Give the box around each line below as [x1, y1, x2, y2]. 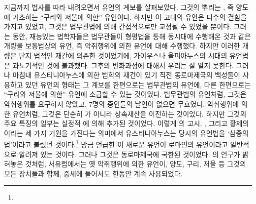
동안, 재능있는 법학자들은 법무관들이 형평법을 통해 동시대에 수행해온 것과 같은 [12, 31, 251, 41]
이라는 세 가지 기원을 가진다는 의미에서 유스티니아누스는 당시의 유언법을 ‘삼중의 [4, 127, 249, 138]
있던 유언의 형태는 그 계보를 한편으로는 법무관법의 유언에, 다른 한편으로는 [25, 79, 251, 89]
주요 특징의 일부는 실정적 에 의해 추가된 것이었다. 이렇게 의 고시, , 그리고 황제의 [4, 118, 249, 128]
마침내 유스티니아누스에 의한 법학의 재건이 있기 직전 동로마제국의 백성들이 [12, 70, 240, 80]
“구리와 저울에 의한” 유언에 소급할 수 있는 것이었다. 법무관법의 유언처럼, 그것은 [4, 89, 247, 99]
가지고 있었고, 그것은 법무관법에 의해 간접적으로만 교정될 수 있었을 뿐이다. [4, 21, 231, 32]
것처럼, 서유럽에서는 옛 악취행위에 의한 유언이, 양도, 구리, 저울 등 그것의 [25, 159, 246, 169]
